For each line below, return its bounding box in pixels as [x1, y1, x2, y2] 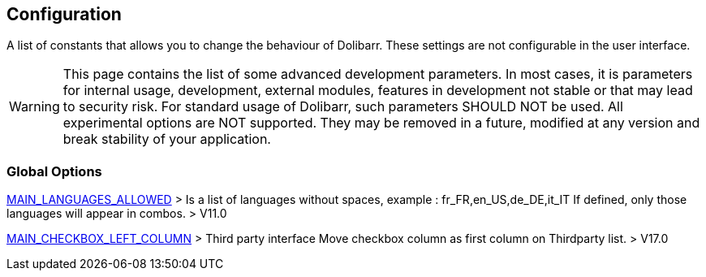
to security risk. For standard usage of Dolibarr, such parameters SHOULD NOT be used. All [62, 98, 623, 115]
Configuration [6, 4, 122, 24]
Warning [9, 98, 60, 115]
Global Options [6, 162, 102, 180]
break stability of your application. [62, 131, 271, 148]
